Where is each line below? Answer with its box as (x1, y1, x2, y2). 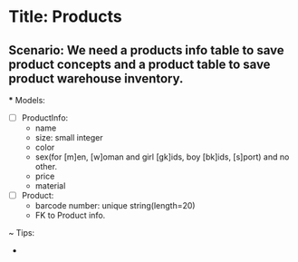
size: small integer (34, 132, 103, 143)
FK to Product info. (34, 210, 106, 221)
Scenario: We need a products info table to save (8, 43, 284, 58)
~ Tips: (8, 228, 35, 238)
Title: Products (8, 6, 123, 27)
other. (34, 161, 58, 172)
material (34, 180, 66, 191)
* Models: (8, 95, 46, 105)
